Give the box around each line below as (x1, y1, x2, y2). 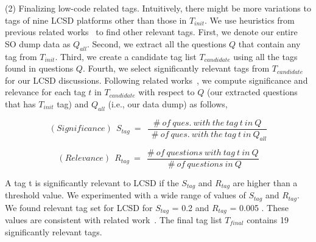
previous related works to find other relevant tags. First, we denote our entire (5, 25, 298, 38)
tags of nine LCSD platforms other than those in (5, 13, 187, 26)
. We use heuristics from (205, 13, 295, 26)
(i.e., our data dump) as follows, (108, 97, 228, 110)
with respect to (138, 86, 195, 98)
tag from (5, 50, 37, 62)
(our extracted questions (206, 86, 298, 98)
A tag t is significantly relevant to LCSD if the (5, 176, 179, 189)
